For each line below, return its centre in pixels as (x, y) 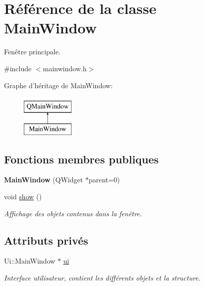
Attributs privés (46, 240)
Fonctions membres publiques (81, 159)
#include (18, 68)
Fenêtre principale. (32, 52)
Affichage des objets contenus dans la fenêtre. (73, 213)
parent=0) (104, 180)
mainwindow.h (65, 68)
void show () (23, 197)
